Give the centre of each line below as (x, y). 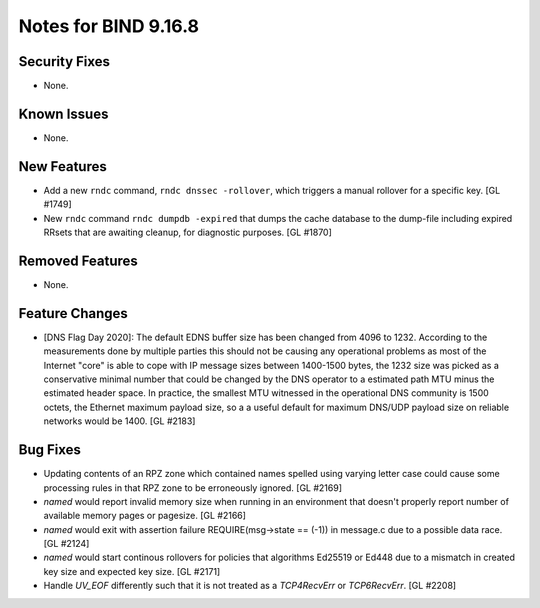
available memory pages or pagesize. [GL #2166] (145, 516)
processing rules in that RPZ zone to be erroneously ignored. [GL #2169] (193, 487)
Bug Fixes (50, 450)
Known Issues (63, 113)
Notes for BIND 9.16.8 (109, 26)
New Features (62, 166)
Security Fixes (64, 61)
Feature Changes (73, 313)
